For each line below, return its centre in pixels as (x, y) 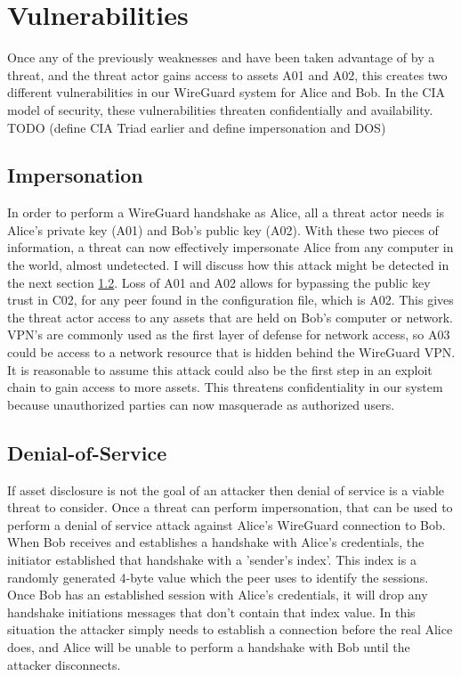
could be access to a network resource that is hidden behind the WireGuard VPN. (231, 352)
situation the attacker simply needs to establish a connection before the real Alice (230, 629)
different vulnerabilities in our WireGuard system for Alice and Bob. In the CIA (226, 92)
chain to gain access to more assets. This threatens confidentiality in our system (225, 387)
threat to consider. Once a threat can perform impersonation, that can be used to (230, 507)
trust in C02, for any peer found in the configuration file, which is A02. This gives (230, 300)
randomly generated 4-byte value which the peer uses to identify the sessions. (218, 577)
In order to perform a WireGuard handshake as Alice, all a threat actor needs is (226, 212)
